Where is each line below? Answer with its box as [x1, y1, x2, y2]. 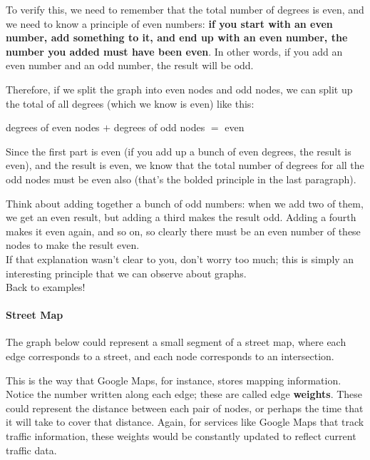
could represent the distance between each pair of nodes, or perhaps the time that [6, 400, 364, 415]
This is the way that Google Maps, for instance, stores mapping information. [6, 372, 341, 387]
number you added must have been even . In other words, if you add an [6, 44, 343, 58]
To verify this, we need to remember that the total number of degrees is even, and [6, 2, 364, 16]
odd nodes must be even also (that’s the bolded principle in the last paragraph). [6, 171, 356, 186]
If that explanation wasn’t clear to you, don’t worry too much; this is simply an [6, 251, 354, 266]
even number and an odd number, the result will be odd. [6, 58, 254, 73]
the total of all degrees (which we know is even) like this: [6, 96, 255, 111]
